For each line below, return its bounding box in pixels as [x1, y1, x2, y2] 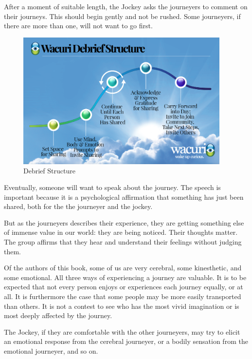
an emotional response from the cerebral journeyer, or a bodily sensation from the [4, 336, 248, 346]
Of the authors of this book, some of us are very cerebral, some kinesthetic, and [4, 263, 242, 273]
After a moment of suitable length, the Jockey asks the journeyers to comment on [4, 1, 248, 11]
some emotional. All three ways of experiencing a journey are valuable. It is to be [4, 272, 247, 282]
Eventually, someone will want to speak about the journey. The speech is [4, 182, 221, 192]
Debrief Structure [23, 166, 75, 176]
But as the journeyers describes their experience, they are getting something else [4, 217, 244, 227]
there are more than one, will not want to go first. [4, 20, 153, 31]
